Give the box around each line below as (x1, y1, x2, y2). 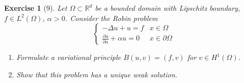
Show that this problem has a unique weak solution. (16, 69, 178, 79)
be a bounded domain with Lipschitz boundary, (95, 3, 240, 13)
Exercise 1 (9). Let (4, 3, 67, 13)
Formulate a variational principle (16, 52, 121, 63)
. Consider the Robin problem (65, 12, 158, 23)
